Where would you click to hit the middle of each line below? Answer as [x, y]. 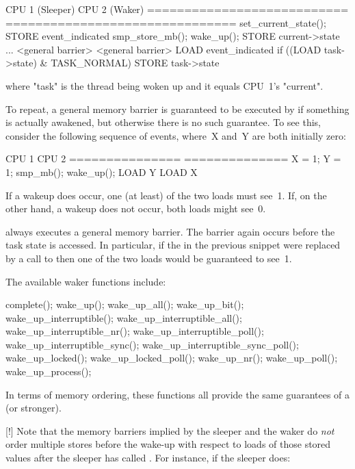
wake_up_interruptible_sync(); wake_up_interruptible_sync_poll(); [152, 344]
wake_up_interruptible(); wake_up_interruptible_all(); [124, 317]
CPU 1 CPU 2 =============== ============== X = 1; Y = [173, 159]
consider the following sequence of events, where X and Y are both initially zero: [176, 135]
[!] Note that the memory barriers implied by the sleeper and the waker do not [170, 430]
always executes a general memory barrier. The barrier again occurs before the [170, 231]
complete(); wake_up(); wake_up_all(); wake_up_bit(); [125, 304]
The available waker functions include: [86, 281]
